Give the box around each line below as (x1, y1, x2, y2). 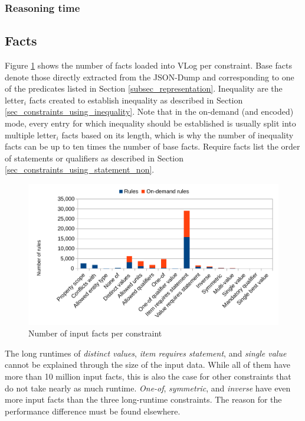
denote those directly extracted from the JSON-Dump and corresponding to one (5, 70, 294, 83)
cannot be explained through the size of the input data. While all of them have (5, 358, 290, 371)
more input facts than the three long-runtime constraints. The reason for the (5, 393, 282, 406)
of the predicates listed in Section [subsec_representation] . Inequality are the (5, 82, 283, 95)
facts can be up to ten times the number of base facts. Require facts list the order (5, 140, 300, 153)
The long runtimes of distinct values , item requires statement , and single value (5, 346, 287, 359)
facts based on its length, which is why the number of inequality (61, 128, 294, 141)
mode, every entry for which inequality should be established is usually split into (5, 117, 296, 129)
